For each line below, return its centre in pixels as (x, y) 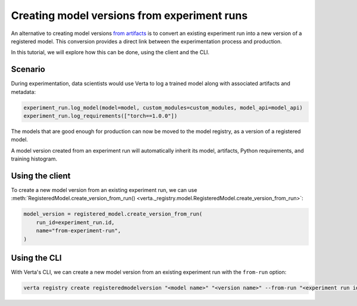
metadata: (23, 92)
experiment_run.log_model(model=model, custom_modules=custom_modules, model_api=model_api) (163, 108)
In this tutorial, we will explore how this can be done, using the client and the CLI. (110, 52)
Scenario (28, 69)
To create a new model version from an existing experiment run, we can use (104, 190)
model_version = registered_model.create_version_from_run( (113, 214)
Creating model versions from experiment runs (129, 15)
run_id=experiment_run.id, (76, 222)
